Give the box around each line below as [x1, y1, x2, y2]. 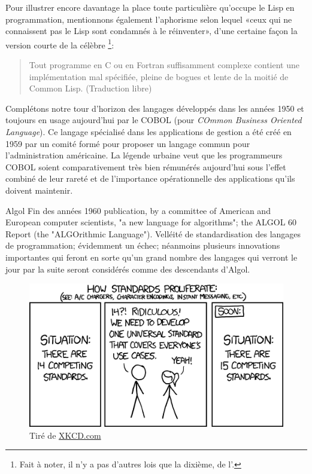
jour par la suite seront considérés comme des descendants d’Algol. [5, 262, 250, 275]
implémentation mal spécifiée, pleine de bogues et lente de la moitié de [29, 70, 289, 82]
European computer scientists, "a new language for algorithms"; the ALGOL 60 [5, 216, 297, 228]
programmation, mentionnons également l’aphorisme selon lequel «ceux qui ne [5, 13, 292, 25]
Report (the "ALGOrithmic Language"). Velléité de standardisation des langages [5, 227, 301, 240]
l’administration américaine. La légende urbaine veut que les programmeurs [5, 149, 283, 161]
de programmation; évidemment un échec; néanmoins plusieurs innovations [5, 239, 280, 252]
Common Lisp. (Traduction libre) [29, 82, 152, 94]
